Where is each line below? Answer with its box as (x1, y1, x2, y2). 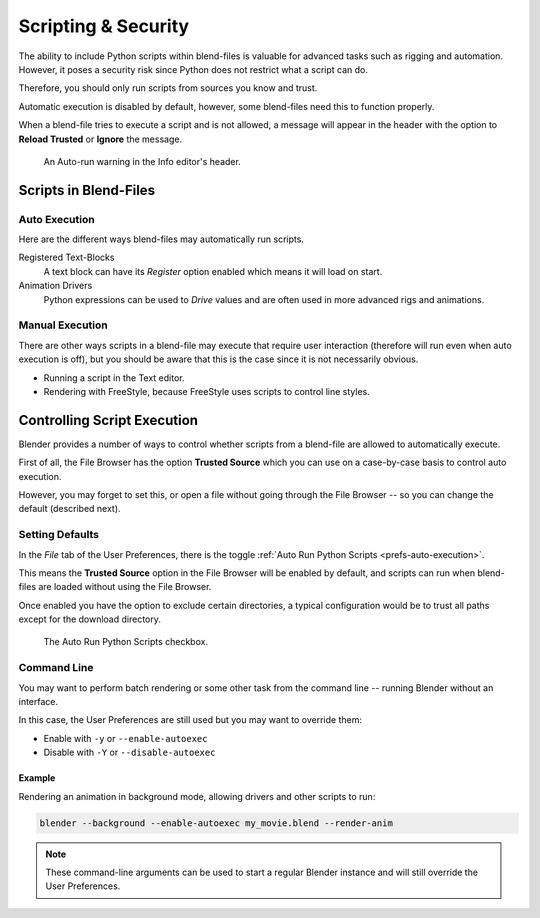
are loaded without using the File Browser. (38, 581, 212, 593)
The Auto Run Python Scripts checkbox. (43, 636, 209, 648)
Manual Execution (18, 318, 109, 332)
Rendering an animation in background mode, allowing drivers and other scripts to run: (18, 790, 376, 802)
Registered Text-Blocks (18, 251, 115, 264)
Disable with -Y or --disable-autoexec (43, 746, 216, 759)
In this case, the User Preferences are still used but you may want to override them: (18, 714, 362, 726)
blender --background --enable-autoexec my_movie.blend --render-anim (39, 817, 394, 829)
